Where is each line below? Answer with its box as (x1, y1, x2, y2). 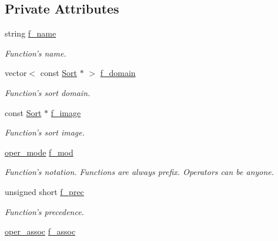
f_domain (100, 67, 136, 79)
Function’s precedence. (5, 205, 84, 217)
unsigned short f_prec (5, 185, 84, 197)
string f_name (5, 27, 56, 39)
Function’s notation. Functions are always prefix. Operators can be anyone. (5, 166, 274, 178)
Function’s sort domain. (5, 86, 91, 98)
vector (5, 67, 27, 79)
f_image (51, 106, 81, 118)
